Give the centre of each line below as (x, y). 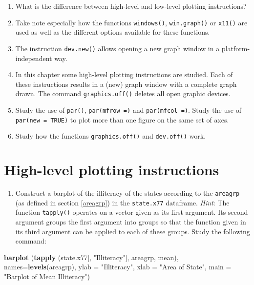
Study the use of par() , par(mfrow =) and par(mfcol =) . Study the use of (128, 110)
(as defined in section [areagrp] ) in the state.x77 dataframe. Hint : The (122, 202)
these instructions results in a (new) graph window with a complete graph (126, 84)
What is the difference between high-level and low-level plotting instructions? (131, 6)
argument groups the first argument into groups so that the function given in (131, 222)
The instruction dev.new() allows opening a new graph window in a (117, 48)
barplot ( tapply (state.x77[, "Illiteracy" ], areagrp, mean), (91, 257)
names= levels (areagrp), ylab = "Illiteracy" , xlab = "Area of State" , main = (118, 267)
